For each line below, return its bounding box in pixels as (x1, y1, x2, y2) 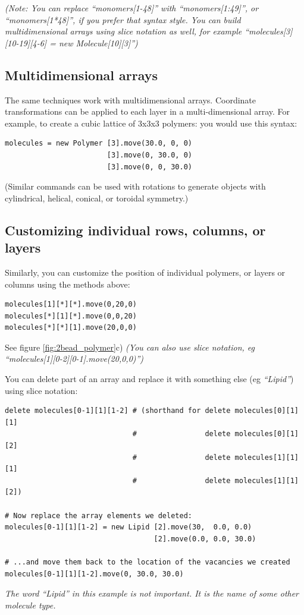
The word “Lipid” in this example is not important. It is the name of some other (5, 587, 299, 600)
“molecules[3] (245, 25, 293, 37)
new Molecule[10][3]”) (58, 36, 138, 49)
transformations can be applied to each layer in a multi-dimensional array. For (5, 105, 290, 118)
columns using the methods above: (5, 277, 130, 290)
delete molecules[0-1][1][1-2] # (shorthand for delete (5, 406, 231, 415)
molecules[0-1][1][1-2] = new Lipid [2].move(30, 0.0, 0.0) (5, 523, 252, 532)
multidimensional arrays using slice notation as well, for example (5, 25, 242, 37)
